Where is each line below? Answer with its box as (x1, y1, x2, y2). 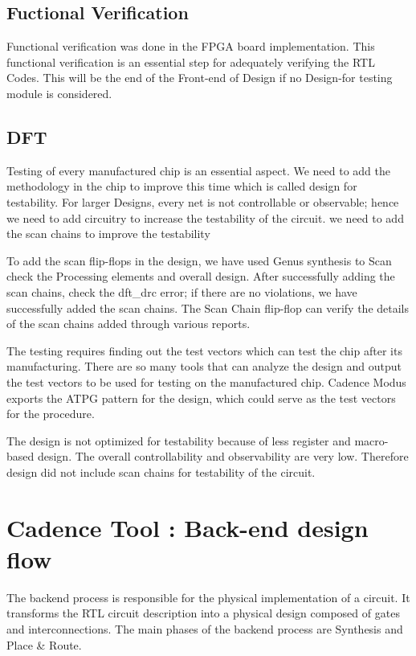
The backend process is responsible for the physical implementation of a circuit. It (6, 588, 410, 605)
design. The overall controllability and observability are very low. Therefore (37, 448, 409, 465)
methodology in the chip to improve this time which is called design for (6, 178, 357, 195)
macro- (354, 432, 389, 449)
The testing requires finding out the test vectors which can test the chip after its (6, 342, 402, 359)
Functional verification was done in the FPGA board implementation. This (6, 38, 375, 55)
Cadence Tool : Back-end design (6, 510, 369, 543)
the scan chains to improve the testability (6, 225, 210, 242)
